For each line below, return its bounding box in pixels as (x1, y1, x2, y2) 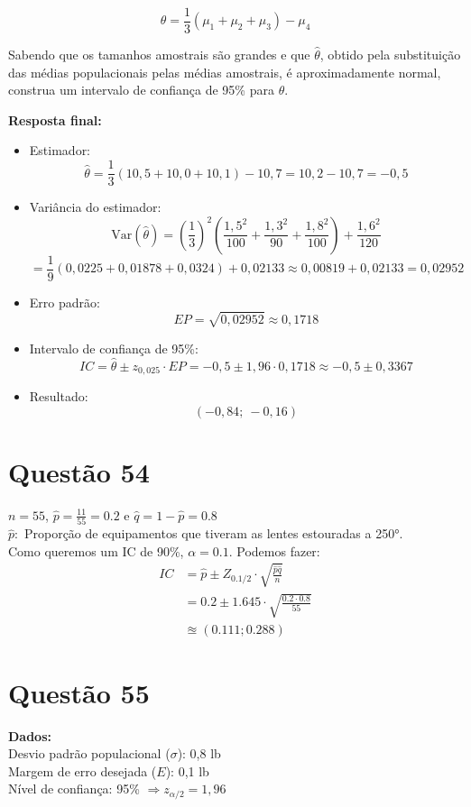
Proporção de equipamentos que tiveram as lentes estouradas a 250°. (23, 524, 403, 543)
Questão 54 (8, 453, 150, 490)
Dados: (8, 726, 51, 745)
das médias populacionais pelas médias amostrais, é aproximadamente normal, (8, 62, 441, 81)
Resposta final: (8, 110, 102, 129)
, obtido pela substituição (319, 45, 461, 64)
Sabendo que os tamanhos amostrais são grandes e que (8, 45, 310, 64)
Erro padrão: (29, 292, 100, 311)
